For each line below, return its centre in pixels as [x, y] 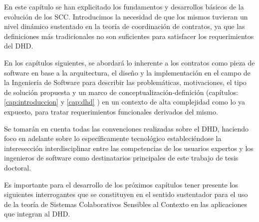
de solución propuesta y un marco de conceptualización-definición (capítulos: [121, 92]
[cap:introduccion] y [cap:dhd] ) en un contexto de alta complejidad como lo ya [125, 102]
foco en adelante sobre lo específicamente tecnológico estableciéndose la [113, 138]
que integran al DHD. [37, 214]
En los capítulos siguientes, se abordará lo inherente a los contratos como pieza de [129, 62]
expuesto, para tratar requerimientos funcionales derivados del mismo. [111, 111]
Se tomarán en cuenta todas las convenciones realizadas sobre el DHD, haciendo [127, 128]
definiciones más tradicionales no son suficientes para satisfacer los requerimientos [129, 36]
